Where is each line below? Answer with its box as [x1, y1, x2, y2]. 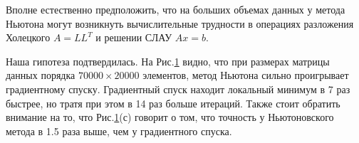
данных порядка [6, 68, 76, 83]
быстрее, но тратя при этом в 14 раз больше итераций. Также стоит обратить [6, 95, 340, 110]
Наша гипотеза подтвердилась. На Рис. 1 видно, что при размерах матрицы [6, 53, 330, 68]
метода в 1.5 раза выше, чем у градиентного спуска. [6, 123, 232, 138]
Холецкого [6, 30, 51, 45]
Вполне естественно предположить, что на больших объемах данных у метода [6, 2, 345, 16]
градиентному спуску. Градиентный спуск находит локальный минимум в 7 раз [6, 81, 350, 96]
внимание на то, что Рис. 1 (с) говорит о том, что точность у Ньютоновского [6, 110, 334, 125]
